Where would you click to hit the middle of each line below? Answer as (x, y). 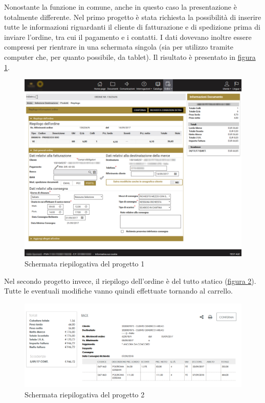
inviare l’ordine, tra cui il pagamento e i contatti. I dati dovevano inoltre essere (128, 37)
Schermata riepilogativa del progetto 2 (85, 394)
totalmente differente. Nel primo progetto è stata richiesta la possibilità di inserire (133, 17)
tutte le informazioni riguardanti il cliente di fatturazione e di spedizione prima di (132, 27)
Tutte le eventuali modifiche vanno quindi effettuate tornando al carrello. (118, 291)
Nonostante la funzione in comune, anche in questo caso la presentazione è (120, 7)
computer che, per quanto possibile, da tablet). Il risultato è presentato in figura (130, 57)
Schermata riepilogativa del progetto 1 (85, 263)
